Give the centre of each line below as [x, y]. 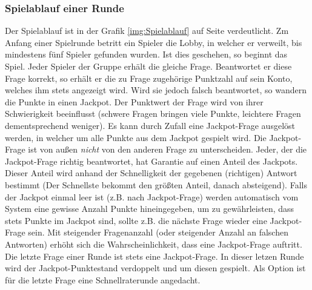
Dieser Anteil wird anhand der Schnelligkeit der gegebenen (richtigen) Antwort [151, 173]
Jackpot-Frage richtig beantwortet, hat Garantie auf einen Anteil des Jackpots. [151, 161]
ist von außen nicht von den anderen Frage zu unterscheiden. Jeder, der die [168, 149]
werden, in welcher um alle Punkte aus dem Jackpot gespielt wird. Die [136, 137]
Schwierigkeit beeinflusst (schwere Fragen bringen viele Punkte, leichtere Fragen [153, 114]
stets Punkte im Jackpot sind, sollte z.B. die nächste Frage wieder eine [136, 220]
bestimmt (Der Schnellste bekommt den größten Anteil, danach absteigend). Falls [156, 184]
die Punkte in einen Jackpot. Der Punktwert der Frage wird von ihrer [134, 101]
